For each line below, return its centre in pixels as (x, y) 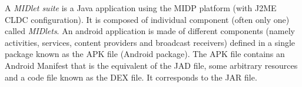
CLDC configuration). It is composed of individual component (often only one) (147, 19)
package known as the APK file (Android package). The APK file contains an (145, 54)
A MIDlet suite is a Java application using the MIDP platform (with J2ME (141, 8)
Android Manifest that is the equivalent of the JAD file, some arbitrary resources (151, 65)
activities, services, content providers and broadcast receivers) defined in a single (150, 42)
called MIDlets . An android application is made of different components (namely (150, 31)
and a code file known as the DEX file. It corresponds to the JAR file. (131, 77)
